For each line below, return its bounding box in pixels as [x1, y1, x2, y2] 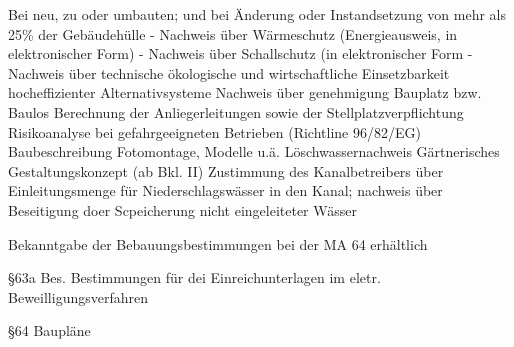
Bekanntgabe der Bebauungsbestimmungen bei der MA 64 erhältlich [8, 233, 428, 254]
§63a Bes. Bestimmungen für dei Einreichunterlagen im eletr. [8, 267, 381, 288]
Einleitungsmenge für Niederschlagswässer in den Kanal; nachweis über [8, 180, 443, 201]
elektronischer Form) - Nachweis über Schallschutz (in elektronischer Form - [8, 43, 473, 64]
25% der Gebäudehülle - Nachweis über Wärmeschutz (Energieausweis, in [8, 23, 458, 44]
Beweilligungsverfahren [8, 286, 148, 307]
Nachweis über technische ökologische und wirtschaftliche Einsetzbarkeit [8, 62, 450, 83]
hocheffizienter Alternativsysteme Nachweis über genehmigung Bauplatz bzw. [8, 82, 482, 103]
